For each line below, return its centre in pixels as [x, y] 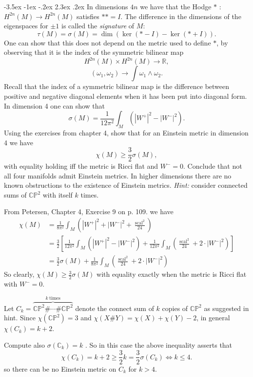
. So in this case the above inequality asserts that [159, 344]
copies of [175, 308]
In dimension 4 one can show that [55, 105]
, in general [213, 318]
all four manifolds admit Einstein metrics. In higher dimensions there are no [118, 175]
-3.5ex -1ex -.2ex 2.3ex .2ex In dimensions [66, 6]
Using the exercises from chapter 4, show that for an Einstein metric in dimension [126, 133]
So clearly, [19, 274]
